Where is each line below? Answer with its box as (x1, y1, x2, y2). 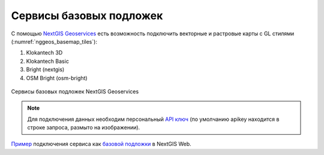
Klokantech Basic (26, 57, 69, 65)
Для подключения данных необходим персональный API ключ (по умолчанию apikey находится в (27, 116, 280, 123)
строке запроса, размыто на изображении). (27, 124, 140, 131)
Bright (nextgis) (26, 66, 65, 73)
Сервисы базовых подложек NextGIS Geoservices (11, 87, 139, 95)
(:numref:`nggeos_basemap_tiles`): (11, 38, 97, 45)
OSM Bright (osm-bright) (26, 74, 88, 81)
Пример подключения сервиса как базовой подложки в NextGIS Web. (11, 141, 191, 148)
